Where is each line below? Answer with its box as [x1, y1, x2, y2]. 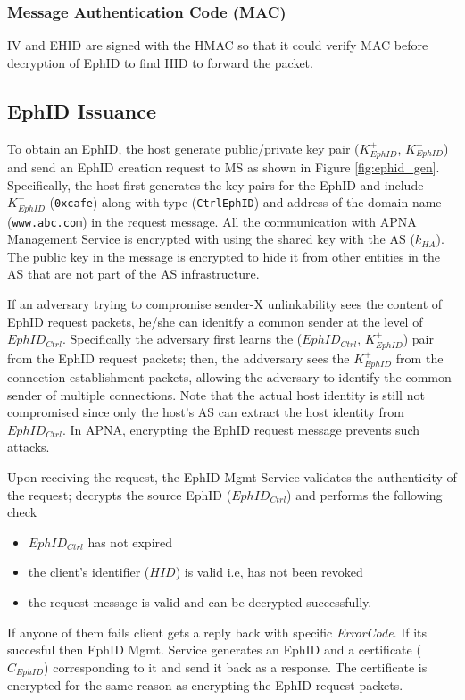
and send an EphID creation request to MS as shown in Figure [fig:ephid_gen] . [7, 158, 440, 177]
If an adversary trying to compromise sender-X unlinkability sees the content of [7, 295, 443, 313]
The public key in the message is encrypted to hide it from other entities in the [7, 246, 440, 265]
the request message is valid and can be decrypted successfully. [28, 593, 372, 612]
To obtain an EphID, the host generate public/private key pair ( [7, 138, 360, 157]
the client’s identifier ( [28, 562, 150, 581]
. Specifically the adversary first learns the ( [62, 329, 303, 348]
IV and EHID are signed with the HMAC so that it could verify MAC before [7, 36, 428, 54]
